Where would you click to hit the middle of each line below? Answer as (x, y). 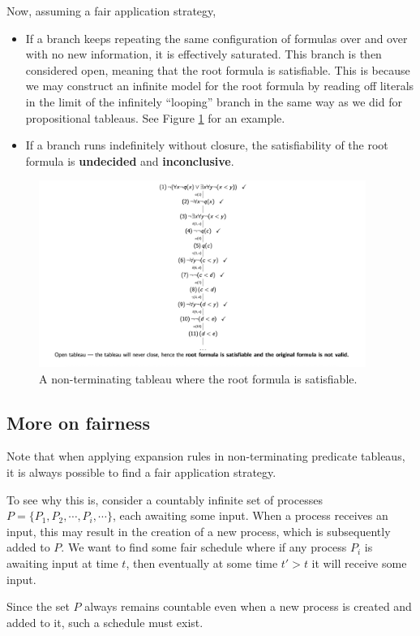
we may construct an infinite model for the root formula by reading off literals (220, 86)
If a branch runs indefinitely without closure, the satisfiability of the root (207, 145)
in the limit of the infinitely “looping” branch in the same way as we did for (214, 101)
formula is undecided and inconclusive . (130, 160)
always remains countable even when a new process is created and (248, 606)
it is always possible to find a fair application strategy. (141, 472)
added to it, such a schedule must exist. (105, 622)
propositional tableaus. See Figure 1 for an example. (155, 117)
